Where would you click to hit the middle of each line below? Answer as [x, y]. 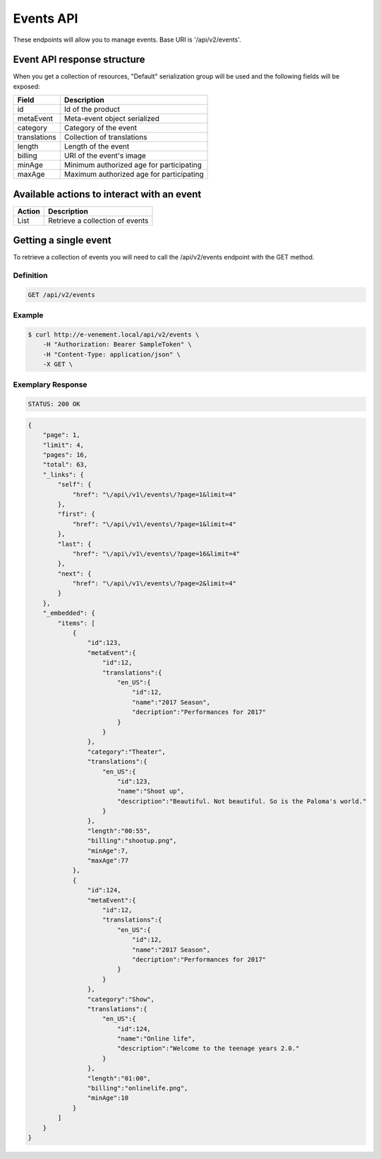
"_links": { [64, 474]
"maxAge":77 [108, 861]
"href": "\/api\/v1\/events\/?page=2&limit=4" [154, 584]
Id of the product [92, 110]
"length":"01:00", [119, 1078]
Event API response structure [79, 60]
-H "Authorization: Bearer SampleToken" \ [117, 344]
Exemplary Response [50, 385]
